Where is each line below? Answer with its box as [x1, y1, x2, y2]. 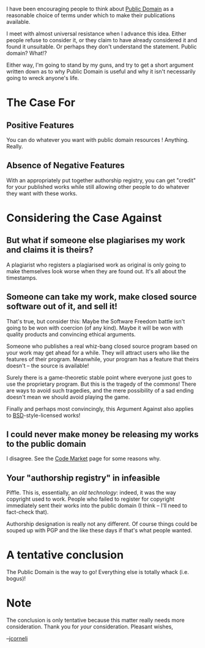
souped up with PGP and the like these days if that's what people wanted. [6, 527, 193, 534]
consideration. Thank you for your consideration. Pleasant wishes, [6, 623, 173, 630]
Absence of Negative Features [6, 160, 125, 171]
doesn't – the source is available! [6, 362, 89, 369]
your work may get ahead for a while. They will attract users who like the [6, 348, 190, 356]
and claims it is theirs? [6, 245, 94, 256]
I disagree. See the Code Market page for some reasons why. [6, 455, 161, 462]
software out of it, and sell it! [6, 301, 117, 312]
